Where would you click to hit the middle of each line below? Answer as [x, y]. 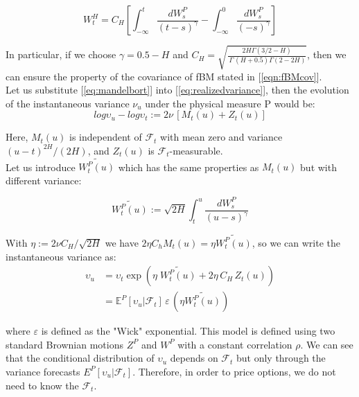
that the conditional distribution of [80, 358]
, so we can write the [296, 242]
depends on [194, 358]
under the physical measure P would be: [230, 103]
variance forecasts [43, 371]
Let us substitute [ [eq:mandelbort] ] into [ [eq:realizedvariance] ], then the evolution [177, 90]
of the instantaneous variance [68, 103]
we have [122, 242]
